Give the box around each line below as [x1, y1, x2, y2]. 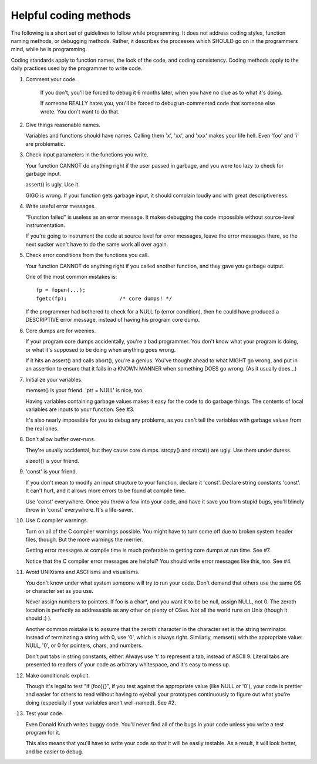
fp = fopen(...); [36, 287, 86, 293]
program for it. [25, 729, 61, 736]
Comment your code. [25, 75, 77, 82]
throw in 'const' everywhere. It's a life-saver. [25, 506, 134, 513]
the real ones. [25, 425, 59, 432]
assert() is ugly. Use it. [25, 181, 80, 188]
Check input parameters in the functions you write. [25, 151, 149, 158]
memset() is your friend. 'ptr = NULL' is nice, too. [25, 387, 144, 394]
